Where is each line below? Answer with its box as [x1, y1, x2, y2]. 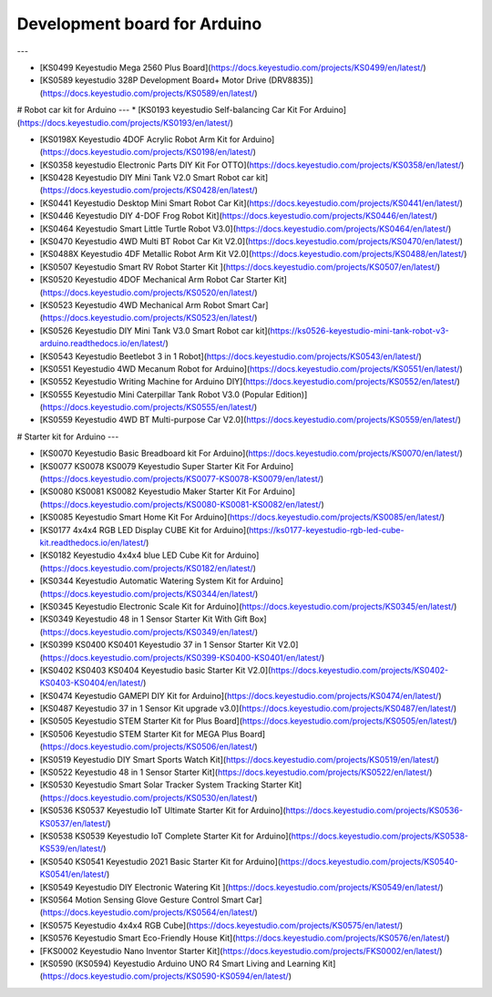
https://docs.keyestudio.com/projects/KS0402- [270, 664, 449, 675]
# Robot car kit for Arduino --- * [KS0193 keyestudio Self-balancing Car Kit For [16, 105, 313, 116]
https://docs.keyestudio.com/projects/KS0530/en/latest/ [42, 792, 255, 803]
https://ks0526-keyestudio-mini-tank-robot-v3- [270, 324, 450, 336]
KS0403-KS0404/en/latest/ [39, 677, 144, 688]
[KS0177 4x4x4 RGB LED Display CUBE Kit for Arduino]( [39, 524, 250, 535]
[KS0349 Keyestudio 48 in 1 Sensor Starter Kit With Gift [39, 613, 248, 624]
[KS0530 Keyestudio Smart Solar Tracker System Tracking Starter [39, 779, 287, 790]
